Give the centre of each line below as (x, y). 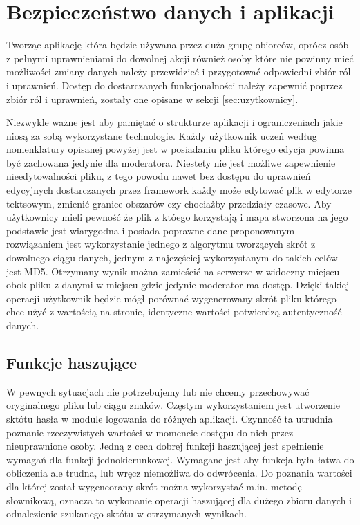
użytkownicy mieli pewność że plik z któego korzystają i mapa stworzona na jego (177, 217)
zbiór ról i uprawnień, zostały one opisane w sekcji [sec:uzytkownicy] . (152, 99)
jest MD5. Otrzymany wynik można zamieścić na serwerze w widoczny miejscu (173, 271)
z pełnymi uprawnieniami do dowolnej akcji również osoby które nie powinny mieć (180, 58)
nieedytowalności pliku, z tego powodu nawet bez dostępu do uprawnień (159, 176)
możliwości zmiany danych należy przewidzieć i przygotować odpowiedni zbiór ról (179, 72)
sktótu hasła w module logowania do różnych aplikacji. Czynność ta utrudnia (170, 418)
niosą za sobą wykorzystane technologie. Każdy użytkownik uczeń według (162, 135)
